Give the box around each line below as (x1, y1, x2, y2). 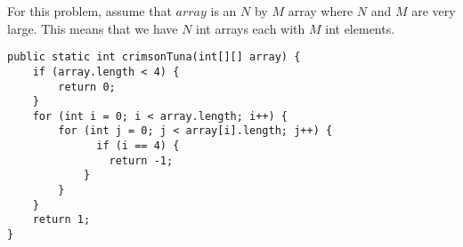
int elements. (325, 19, 395, 37)
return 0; (58, 80, 116, 93)
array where (288, 2, 353, 20)
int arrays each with (196, 19, 305, 37)
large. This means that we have (7, 19, 178, 37)
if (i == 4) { (96, 139, 180, 153)
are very (411, 2, 456, 20)
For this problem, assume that (7, 2, 172, 20)
